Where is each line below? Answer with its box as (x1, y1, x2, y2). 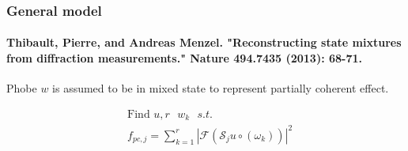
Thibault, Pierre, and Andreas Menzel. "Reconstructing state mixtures (6, 34, 402, 51)
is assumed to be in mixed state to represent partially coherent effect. (52, 80, 389, 96)
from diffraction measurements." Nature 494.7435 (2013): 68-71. (6, 50, 363, 66)
